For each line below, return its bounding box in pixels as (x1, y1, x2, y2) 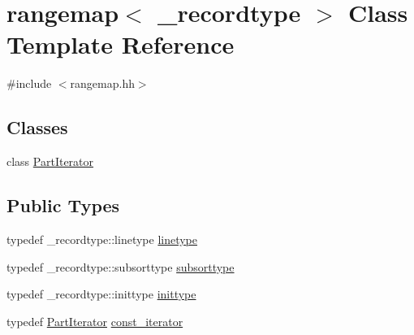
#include (6, 75, 52, 92)
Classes (6, 115, 68, 140)
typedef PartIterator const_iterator (6, 312, 183, 329)
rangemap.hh (70, 75, 135, 92)
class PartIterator (6, 153, 94, 170)
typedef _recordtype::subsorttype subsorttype (6, 258, 235, 275)
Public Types (6, 193, 120, 218)
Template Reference (6, 28, 235, 61)
